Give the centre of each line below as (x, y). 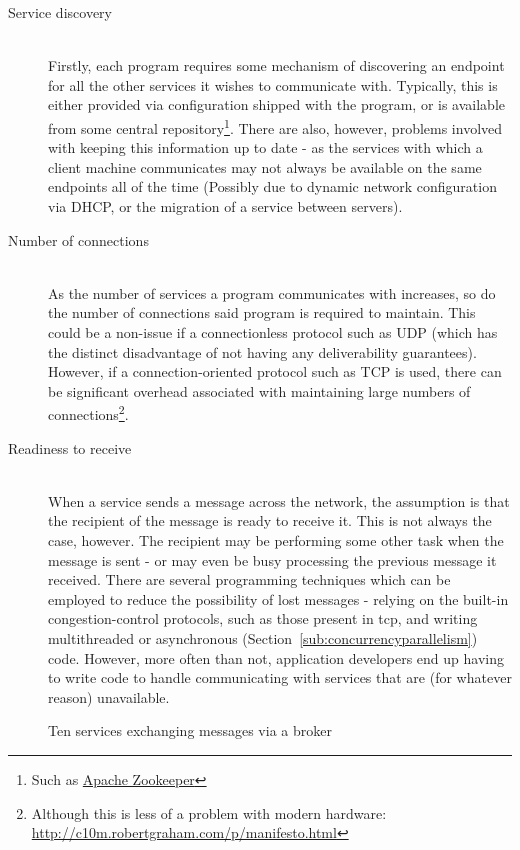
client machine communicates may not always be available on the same (265, 166)
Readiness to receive (70, 447)
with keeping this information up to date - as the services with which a (265, 147)
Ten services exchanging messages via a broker (190, 730)
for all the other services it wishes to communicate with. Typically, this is (273, 84)
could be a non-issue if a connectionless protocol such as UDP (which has (273, 331)
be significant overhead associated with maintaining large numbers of (259, 390)
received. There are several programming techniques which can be (249, 579)
